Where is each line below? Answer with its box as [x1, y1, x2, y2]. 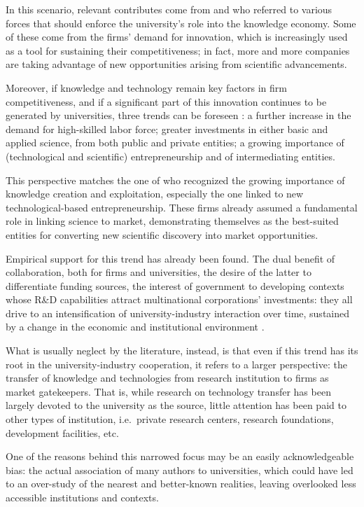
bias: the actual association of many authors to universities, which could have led [6, 462, 353, 477]
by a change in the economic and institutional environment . [6, 319, 265, 334]
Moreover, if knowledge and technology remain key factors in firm [6, 80, 287, 95]
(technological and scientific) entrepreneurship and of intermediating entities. [6, 148, 335, 163]
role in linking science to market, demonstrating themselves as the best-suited [6, 214, 339, 228]
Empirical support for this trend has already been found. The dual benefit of [6, 251, 335, 265]
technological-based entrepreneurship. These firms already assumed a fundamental [6, 200, 358, 214]
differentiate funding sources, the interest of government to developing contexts [6, 278, 344, 293]
